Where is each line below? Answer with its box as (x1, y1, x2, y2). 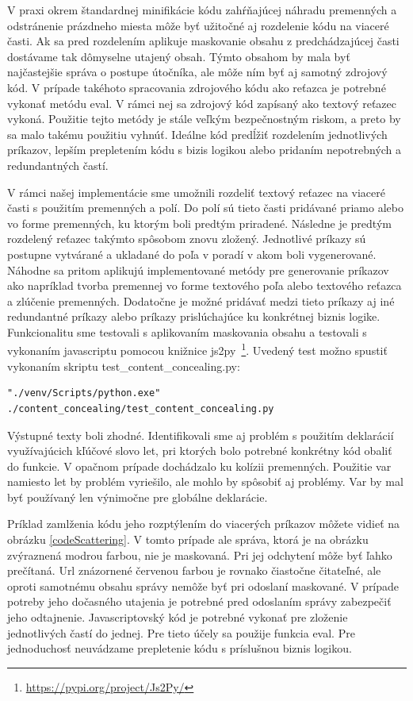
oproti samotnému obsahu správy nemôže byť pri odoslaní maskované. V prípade (7, 577, 400, 594)
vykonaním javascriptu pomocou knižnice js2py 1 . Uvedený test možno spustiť (7, 340, 388, 359)
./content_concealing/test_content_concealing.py (7, 402, 274, 414)
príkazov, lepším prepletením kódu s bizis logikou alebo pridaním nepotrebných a (7, 141, 402, 158)
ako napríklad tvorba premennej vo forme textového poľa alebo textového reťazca (7, 277, 402, 294)
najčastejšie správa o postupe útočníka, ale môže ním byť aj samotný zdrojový (7, 64, 388, 80)
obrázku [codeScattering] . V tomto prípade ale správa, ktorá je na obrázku (7, 531, 369, 548)
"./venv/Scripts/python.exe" (7, 387, 161, 399)
